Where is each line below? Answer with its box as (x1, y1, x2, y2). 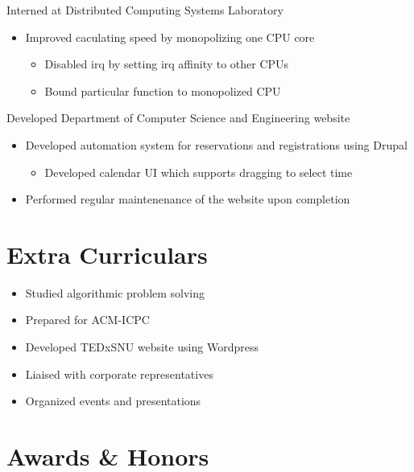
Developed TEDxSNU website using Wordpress (25, 339, 259, 355)
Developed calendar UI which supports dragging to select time (44, 163, 353, 180)
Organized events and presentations (25, 392, 201, 409)
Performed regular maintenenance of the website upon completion (25, 191, 350, 207)
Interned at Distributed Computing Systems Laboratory (6, 2, 284, 18)
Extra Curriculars (6, 237, 208, 270)
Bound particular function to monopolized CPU (44, 82, 281, 99)
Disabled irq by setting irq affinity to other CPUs (44, 55, 289, 72)
